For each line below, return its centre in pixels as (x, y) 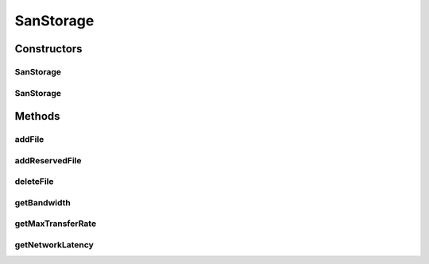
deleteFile (35, 182)
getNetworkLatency (54, 244)
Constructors (48, 49)
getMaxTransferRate (56, 224)
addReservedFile (48, 160)
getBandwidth (43, 202)
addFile (29, 140)
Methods (37, 116)
